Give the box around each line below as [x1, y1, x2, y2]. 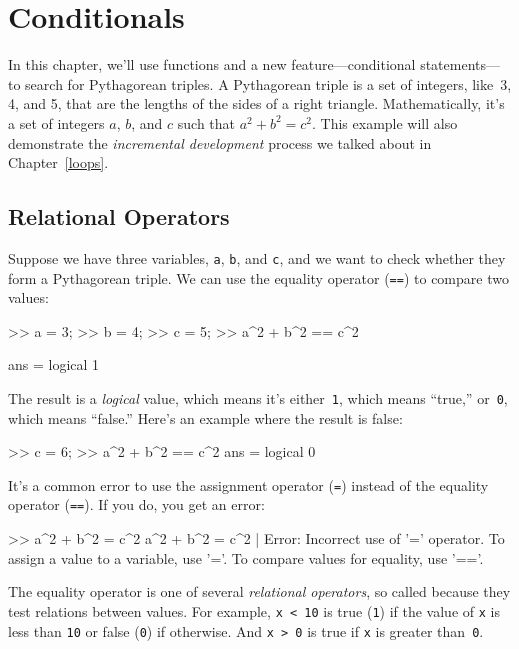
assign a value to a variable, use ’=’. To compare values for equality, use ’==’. [8, 547, 484, 568]
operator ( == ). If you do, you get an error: [8, 494, 265, 515]
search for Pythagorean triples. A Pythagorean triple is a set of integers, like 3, [25, 73, 512, 94]
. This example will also [312, 112, 458, 133]
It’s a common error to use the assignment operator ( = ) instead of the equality [8, 474, 489, 495]
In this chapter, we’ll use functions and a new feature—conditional [8, 54, 416, 75]
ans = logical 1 [8, 354, 100, 375]
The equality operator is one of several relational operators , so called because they [8, 581, 511, 602]
